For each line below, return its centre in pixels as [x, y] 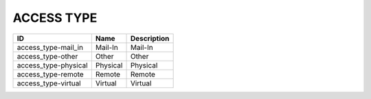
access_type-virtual [49, 83]
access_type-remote [50, 74]
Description [150, 38]
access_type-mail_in [50, 47]
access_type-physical [53, 65]
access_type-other [47, 56]
